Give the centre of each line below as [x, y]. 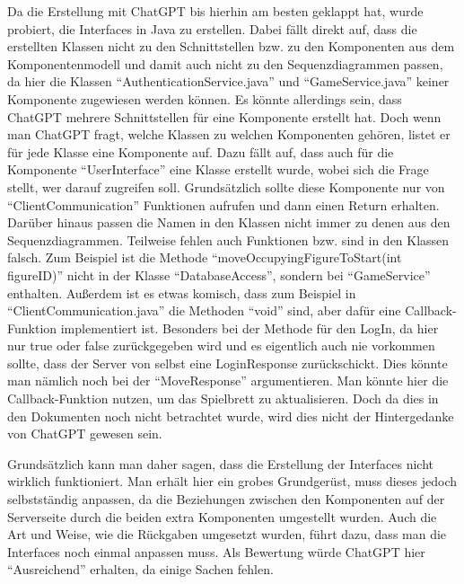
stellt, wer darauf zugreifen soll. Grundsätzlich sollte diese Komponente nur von [226, 186]
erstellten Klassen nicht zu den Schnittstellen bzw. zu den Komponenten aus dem [231, 46]
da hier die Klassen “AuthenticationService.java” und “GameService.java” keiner [228, 81]
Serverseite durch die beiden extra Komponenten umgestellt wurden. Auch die [222, 516]
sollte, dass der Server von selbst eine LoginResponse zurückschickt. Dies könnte [228, 363]
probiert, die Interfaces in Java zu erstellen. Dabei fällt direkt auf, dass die [212, 28]
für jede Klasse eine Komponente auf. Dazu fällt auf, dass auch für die [201, 151]
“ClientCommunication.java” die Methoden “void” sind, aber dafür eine [204, 310]
